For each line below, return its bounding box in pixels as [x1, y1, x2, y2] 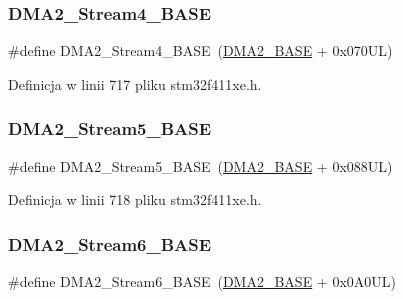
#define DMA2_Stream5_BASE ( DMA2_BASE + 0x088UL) [8, 155, 393, 176]
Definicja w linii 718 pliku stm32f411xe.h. [8, 189, 262, 210]
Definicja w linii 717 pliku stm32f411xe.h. [8, 73, 262, 94]
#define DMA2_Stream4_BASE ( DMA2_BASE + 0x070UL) [8, 40, 393, 61]
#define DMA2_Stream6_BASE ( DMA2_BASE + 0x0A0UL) [8, 271, 396, 292]
